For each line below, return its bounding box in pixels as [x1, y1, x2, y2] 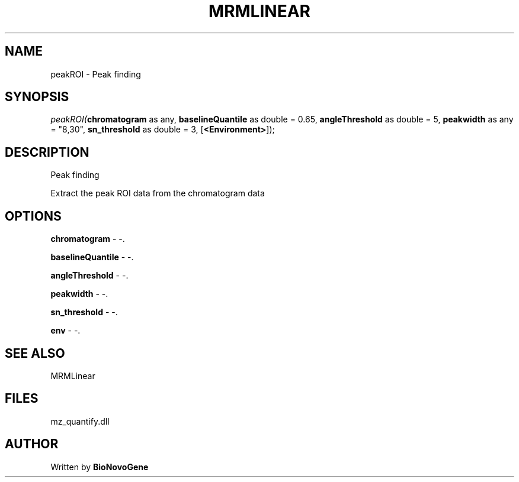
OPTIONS [5, 208, 62, 224]
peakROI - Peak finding [50, 69, 141, 79]
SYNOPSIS [5, 89, 69, 105]
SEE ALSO [5, 345, 65, 361]
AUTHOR [5, 436, 59, 452]
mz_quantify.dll [50, 416, 110, 426]
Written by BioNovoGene [50, 461, 149, 472]
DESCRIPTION [5, 144, 89, 160]
